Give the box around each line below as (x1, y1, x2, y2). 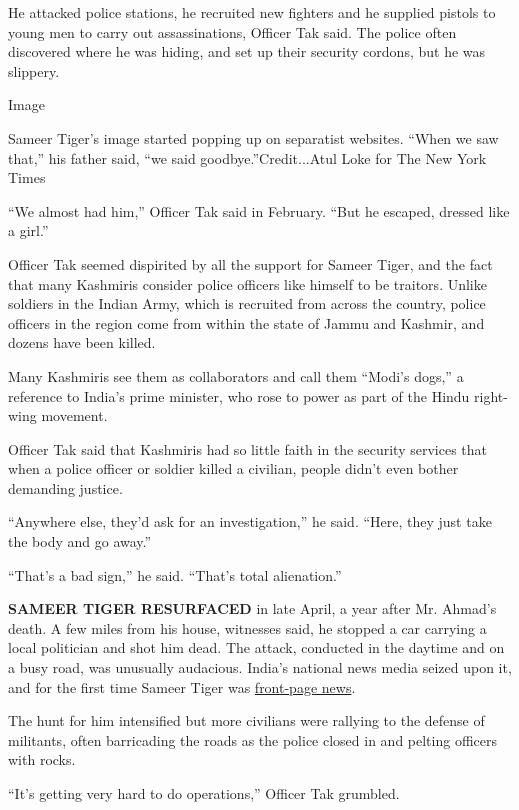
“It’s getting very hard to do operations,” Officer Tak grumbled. (8, 783, 400, 803)
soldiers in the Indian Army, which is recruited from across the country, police (8, 293, 486, 314)
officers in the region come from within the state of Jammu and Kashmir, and (8, 312, 485, 333)
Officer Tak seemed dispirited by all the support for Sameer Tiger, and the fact (8, 253, 493, 274)
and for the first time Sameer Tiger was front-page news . (8, 676, 356, 697)
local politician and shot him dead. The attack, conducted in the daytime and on (8, 637, 505, 658)
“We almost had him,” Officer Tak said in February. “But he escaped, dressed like (8, 200, 510, 221)
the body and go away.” (8, 531, 152, 552)
